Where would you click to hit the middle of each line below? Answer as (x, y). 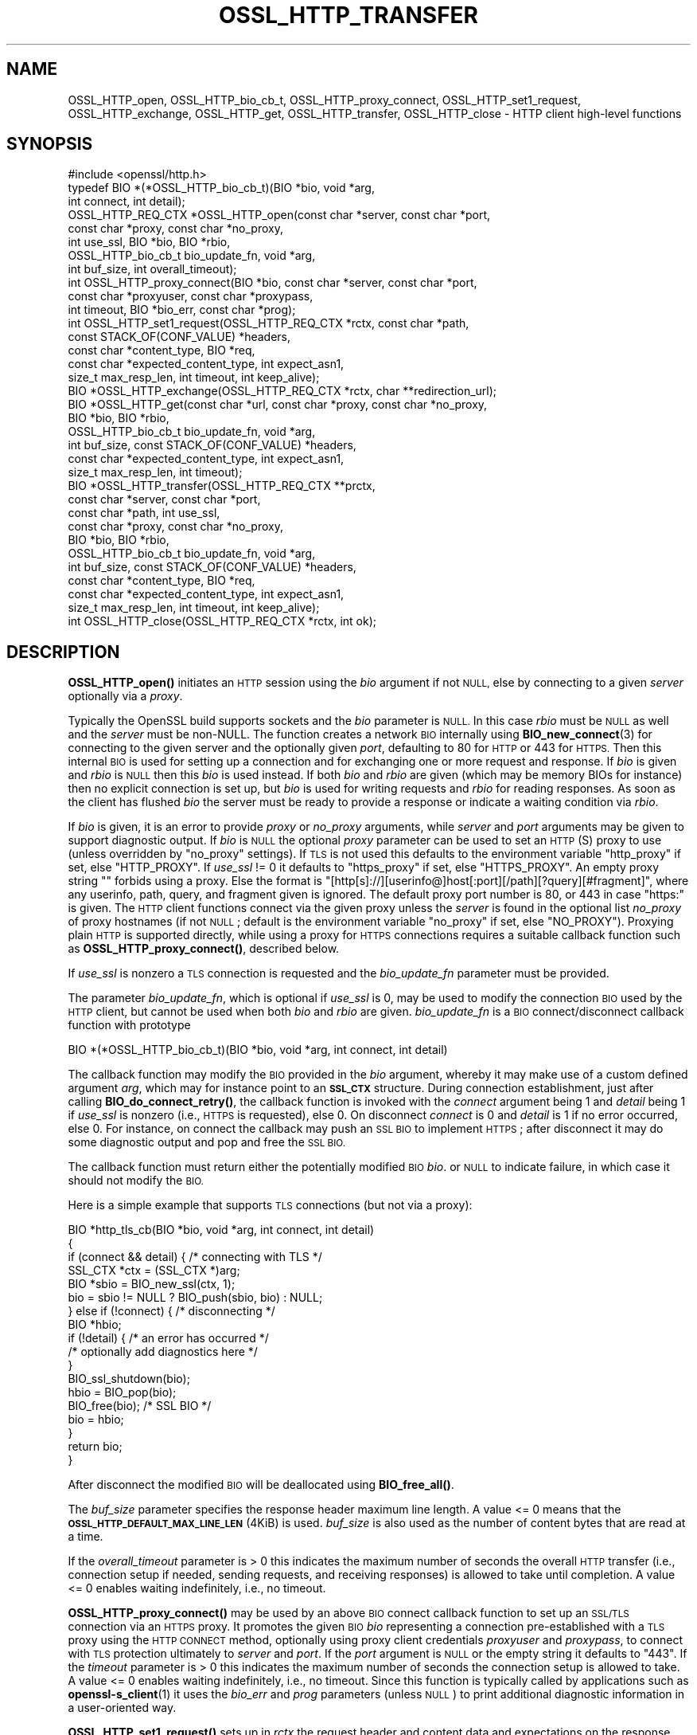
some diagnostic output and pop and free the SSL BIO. (207, 1142)
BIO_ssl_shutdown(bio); (129, 1379)
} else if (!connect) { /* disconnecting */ (171, 1311)
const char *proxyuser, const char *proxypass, (191, 296)
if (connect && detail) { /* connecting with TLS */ (195, 1257)
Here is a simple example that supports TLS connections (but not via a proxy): (270, 1205)
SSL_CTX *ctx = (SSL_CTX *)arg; (154, 1271)
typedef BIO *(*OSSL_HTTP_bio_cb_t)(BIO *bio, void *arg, (221, 188)
